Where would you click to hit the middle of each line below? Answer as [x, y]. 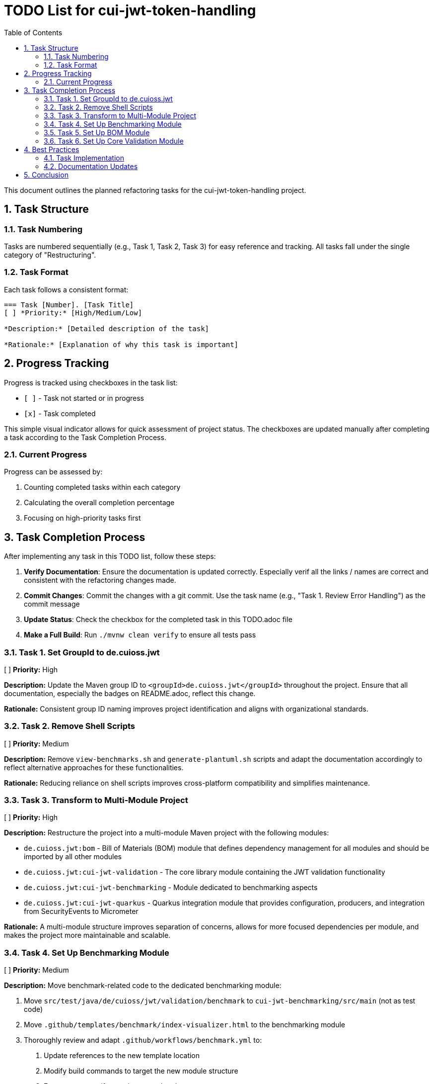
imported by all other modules [73, 857]
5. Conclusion [46, 175]
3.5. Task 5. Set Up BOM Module [97, 132]
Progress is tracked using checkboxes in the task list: [91, 382]
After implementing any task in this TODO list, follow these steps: [110, 556]
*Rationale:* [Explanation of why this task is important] [121, 344]
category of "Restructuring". [50, 255]
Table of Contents [33, 32]
